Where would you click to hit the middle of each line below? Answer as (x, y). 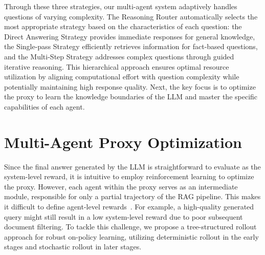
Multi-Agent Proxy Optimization (123, 142)
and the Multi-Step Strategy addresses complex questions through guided (119, 56)
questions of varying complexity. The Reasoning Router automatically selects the (131, 16)
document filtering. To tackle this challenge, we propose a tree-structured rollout (130, 227)
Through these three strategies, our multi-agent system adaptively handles (121, 6)
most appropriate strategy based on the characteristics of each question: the (123, 26)
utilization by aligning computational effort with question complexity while (122, 77)
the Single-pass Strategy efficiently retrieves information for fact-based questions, (131, 46)
